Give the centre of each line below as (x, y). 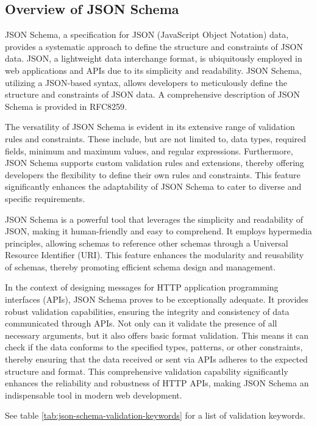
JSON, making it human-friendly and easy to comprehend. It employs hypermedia (158, 231)
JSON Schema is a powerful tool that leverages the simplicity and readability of (154, 219)
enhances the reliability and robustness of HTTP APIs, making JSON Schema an (157, 383)
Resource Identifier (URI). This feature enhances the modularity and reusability (155, 255)
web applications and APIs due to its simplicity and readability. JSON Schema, (153, 70)
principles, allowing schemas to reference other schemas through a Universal (147, 243)
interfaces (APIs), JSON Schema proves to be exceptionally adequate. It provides (157, 299)
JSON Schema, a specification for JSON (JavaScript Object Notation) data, (147, 34)
